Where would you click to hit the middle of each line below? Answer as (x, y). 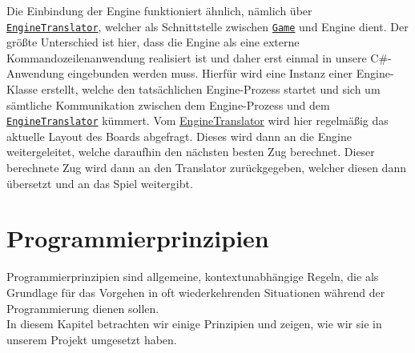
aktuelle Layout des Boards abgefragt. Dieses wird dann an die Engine (179, 136)
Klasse (22, 89)
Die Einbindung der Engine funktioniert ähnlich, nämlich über (159, 10)
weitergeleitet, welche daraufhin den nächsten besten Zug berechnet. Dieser (191, 152)
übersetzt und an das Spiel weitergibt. (100, 183)
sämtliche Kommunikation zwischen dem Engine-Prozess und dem (168, 104)
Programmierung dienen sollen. (83, 308)
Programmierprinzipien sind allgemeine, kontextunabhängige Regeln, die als (193, 277)
